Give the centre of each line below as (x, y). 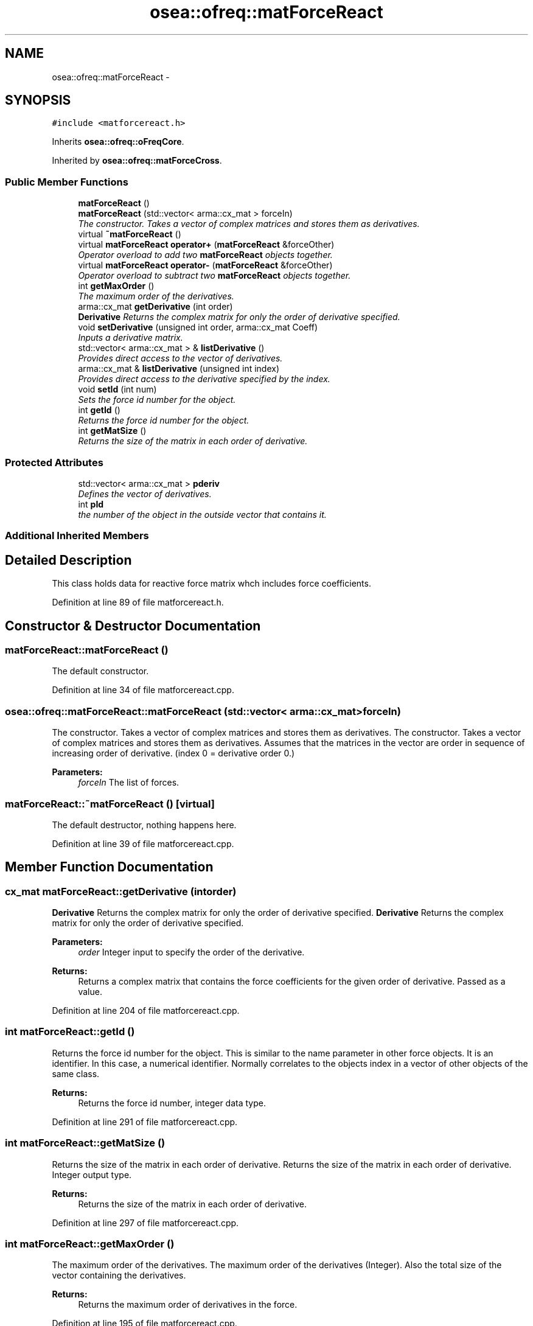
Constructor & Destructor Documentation (133, 626)
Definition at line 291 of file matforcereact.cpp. (145, 1122)
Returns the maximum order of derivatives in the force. (188, 1305)
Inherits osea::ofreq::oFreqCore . (118, 142)
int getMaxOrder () (116, 286)
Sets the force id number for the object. (157, 400)
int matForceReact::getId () (70, 1032)
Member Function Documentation (109, 867)
